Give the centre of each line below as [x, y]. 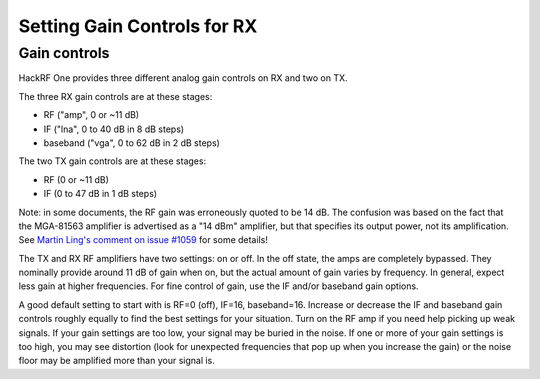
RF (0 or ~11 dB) [76, 179]
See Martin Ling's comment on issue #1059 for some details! [143, 240]
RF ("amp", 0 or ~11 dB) [91, 115]
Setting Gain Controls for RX [138, 26]
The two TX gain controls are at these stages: [112, 161]
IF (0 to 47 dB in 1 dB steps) [100, 194]
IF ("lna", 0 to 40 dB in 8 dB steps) [114, 129]
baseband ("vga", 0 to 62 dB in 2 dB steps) [131, 142]
